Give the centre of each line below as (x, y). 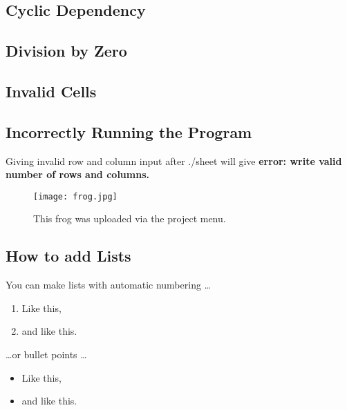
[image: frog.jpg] (75, 196)
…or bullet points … (46, 354)
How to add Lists (68, 256)
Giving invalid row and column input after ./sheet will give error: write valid (174, 160)
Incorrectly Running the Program (129, 131)
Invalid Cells (51, 91)
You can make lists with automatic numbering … (108, 285)
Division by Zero (66, 51)
